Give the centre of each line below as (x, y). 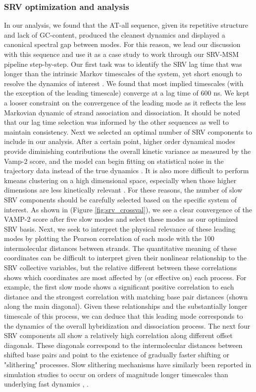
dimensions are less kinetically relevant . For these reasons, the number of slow (123, 190)
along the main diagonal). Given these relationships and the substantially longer (126, 306)
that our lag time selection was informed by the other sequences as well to (116, 122)
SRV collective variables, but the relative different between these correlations (120, 268)
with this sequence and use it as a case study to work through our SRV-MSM (122, 54)
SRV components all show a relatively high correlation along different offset (118, 335)
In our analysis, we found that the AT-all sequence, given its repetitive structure (126, 25)
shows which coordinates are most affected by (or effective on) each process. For (125, 277)
